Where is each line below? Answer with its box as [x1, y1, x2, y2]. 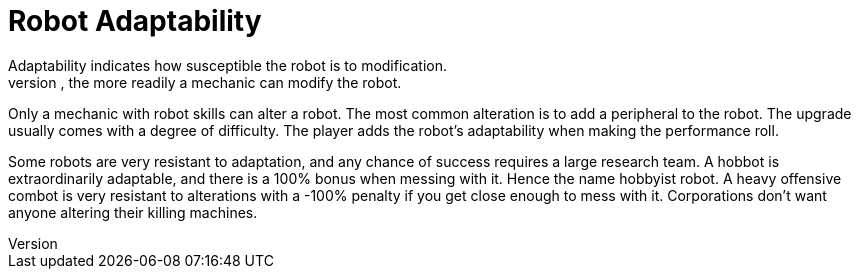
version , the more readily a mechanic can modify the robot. [8, 73, 402, 91]
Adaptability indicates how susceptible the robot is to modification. [8, 56, 447, 74]
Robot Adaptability [8, 4, 262, 38]
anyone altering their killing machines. [8, 203, 258, 221]
